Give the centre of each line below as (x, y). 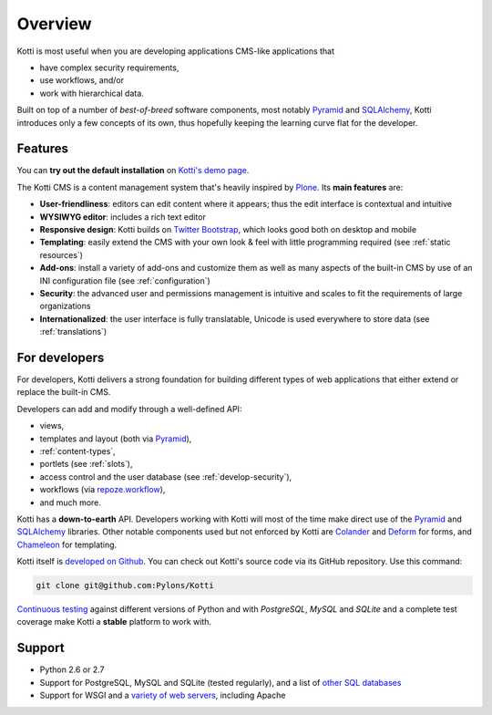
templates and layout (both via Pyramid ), (116, 439)
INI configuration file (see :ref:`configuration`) (125, 280)
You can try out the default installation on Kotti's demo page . (133, 171)
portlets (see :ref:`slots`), (86, 464)
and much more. (71, 503)
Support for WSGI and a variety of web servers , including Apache (163, 695)
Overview (54, 24)
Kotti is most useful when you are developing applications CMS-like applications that (176, 51)
